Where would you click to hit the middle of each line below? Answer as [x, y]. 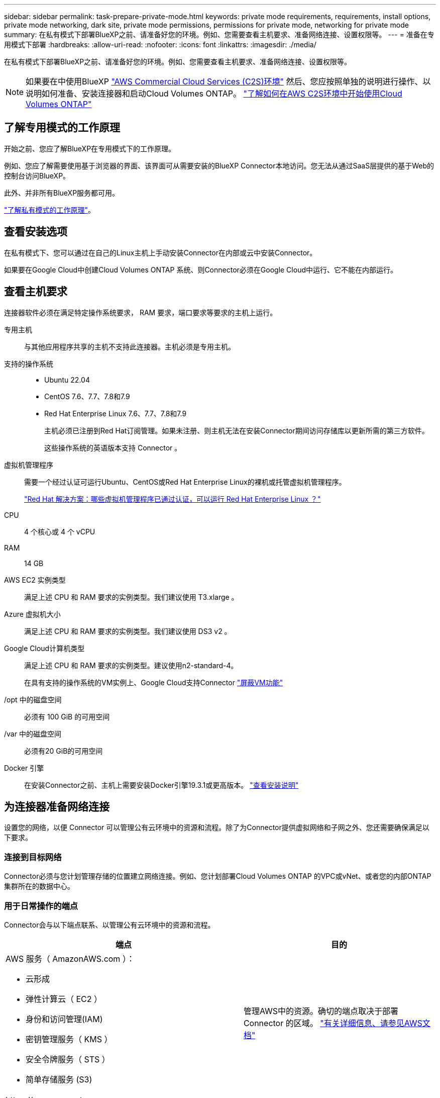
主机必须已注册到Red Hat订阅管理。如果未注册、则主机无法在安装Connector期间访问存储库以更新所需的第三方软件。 [237, 430]
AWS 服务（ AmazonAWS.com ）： [70, 958]
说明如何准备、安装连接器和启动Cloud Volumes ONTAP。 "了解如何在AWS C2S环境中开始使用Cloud [214, 94]
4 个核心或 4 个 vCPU [60, 531]
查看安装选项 [36, 232]
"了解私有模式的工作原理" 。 [50, 210]
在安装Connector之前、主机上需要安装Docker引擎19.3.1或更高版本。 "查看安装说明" [161, 785]
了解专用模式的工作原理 [62, 128]
